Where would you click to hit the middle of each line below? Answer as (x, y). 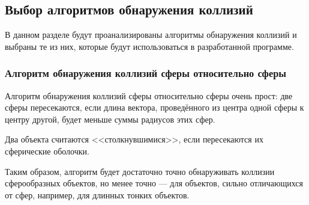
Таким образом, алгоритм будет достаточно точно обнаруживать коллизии (140, 171)
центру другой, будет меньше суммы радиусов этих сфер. (110, 119)
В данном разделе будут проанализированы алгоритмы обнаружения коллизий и (151, 35)
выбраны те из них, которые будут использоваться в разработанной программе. (149, 46)
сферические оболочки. (47, 151)
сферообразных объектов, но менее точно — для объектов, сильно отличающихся (154, 183)
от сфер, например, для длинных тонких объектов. (97, 194)
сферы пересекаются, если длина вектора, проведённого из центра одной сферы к (154, 107)
